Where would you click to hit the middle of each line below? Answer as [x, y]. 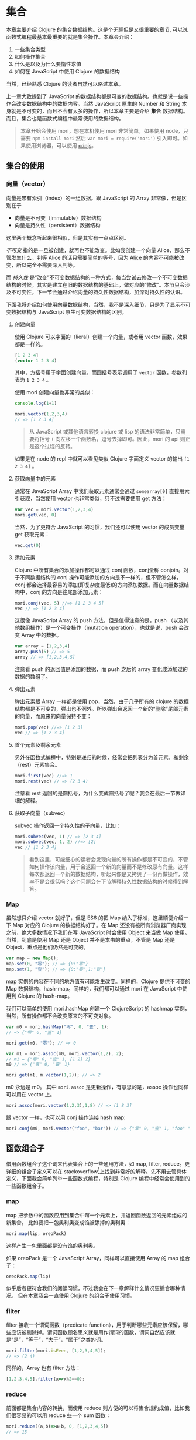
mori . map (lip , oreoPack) [36, 1233]
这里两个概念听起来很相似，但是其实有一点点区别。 [68, 237]
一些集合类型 [30, 49]
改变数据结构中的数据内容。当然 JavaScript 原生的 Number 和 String [98, 103]
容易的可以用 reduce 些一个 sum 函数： [63, 1415]
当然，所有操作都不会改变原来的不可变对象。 [60, 1016]
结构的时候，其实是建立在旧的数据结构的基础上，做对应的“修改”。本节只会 [96, 284]
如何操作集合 [30, 56]
